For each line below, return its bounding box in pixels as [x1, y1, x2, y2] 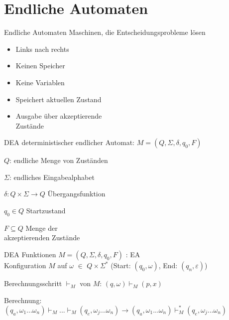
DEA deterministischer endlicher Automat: [4, 137, 134, 148]
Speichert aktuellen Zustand [15, 94, 102, 104]
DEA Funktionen [4, 249, 56, 260]
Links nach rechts [15, 43, 69, 54]
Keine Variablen [15, 77, 65, 87]
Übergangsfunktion [47, 188, 106, 199]
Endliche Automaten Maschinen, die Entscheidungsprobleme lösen [4, 27, 206, 37]
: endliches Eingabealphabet [9, 171, 95, 182]
